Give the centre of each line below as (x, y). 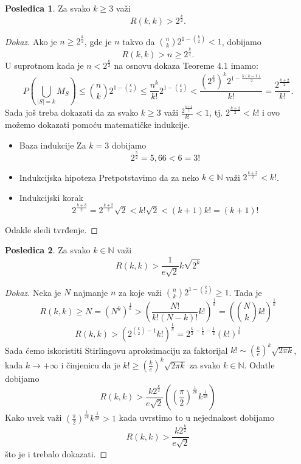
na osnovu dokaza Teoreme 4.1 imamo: (186, 65)
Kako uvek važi (33, 417)
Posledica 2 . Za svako (48, 250)
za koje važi (140, 292)
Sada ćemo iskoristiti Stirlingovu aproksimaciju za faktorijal (116, 350)
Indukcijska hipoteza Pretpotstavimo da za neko (109, 177)
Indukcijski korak (51, 197)
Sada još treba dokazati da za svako (72, 112)
